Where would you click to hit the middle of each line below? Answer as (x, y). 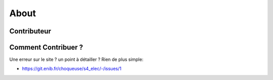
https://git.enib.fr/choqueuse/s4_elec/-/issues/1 (72, 69)
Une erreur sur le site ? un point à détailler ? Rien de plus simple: (76, 59)
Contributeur (30, 31)
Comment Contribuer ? (46, 47)
